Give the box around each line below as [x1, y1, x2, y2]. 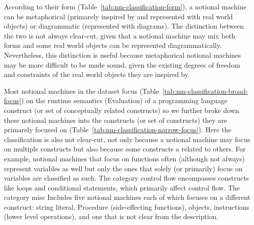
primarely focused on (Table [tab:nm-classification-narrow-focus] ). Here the [4, 124, 231, 135]
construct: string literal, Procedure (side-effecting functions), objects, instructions [4, 201, 250, 212]
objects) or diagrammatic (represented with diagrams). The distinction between [4, 21, 244, 31]
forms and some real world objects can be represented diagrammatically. [4, 40, 222, 50]
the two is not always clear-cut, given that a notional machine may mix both [4, 30, 235, 40]
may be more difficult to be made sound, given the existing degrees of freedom [4, 59, 240, 70]
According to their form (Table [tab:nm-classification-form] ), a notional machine [4, 1, 247, 11]
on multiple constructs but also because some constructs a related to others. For [4, 144, 246, 154]
